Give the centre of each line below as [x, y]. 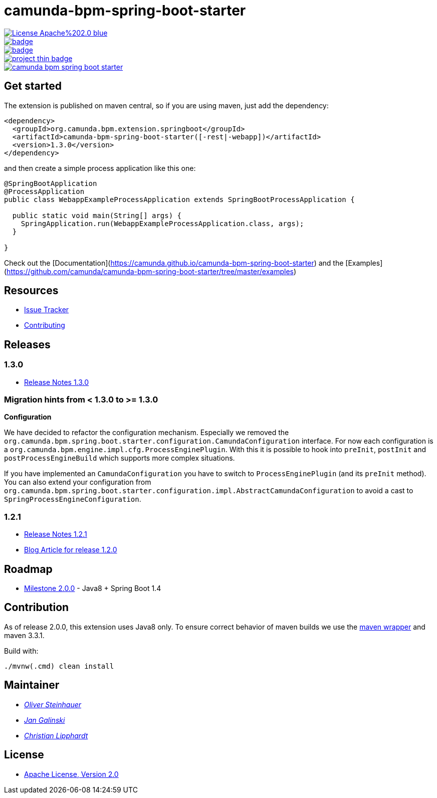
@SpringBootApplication [51, 183]
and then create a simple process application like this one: [100, 168]
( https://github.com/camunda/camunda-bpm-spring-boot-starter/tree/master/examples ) [150, 271]
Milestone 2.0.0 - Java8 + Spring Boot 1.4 [93, 588]
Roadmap [28, 569]
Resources [31, 291]
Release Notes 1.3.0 [57, 382]
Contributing [45, 325]
